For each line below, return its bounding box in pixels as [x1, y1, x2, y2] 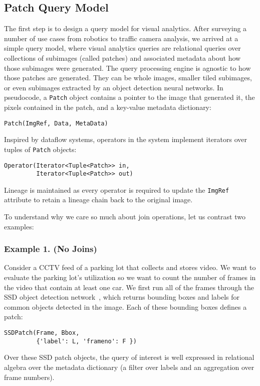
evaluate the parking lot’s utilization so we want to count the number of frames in [4, 272, 256, 283]
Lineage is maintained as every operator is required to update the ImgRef [4, 184, 229, 195]
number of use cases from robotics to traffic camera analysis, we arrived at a [4, 33, 238, 43]
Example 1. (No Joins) [4, 242, 97, 255]
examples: [4, 221, 34, 231]
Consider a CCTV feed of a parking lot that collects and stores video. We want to [4, 262, 256, 273]
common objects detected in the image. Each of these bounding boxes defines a [4, 301, 247, 312]
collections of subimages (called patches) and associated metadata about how [4, 52, 241, 63]
